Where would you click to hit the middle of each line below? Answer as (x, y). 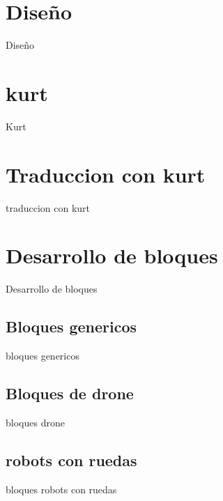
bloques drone (35, 422)
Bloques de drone (70, 393)
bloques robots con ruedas (61, 489)
